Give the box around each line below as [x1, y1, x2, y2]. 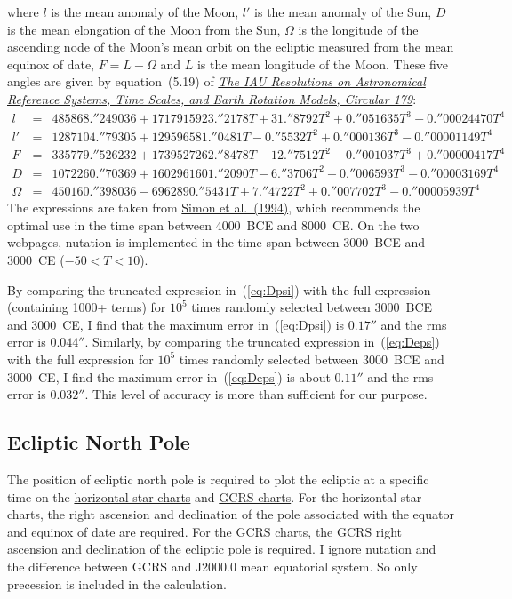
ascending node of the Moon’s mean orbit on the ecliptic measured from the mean [7, 37, 454, 56]
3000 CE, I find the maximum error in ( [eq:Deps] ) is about [7, 367, 331, 386]
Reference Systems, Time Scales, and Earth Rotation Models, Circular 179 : [7, 89, 417, 108]
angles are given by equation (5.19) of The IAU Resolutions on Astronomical [7, 72, 426, 91]
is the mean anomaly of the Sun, [254, 3, 432, 20]
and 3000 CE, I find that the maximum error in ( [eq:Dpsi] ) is [7, 315, 345, 333]
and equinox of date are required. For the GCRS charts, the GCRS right [7, 522, 403, 540]
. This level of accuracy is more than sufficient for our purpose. [84, 385, 428, 403]
